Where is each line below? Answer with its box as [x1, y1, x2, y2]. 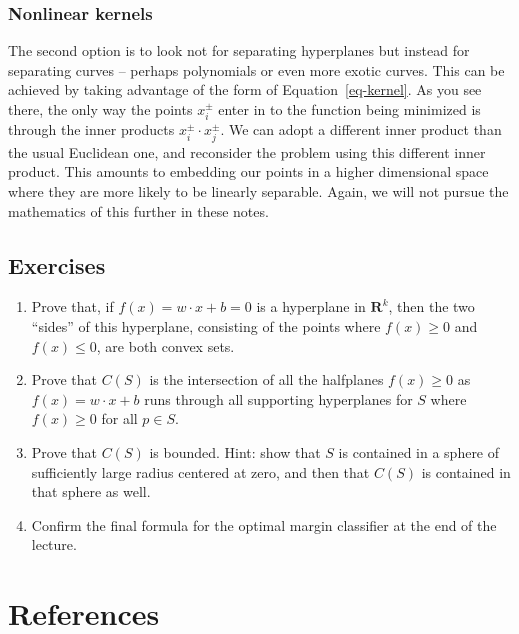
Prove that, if [31, 296, 114, 317]
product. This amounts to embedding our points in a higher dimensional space [8, 161, 489, 182]
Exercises [8, 249, 106, 280]
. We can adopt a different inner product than [220, 119, 502, 140]
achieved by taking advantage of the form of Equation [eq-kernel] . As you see [8, 79, 482, 100]
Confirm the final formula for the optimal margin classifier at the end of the [31, 514, 497, 535]
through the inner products [8, 119, 175, 140]
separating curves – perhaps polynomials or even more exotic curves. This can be [8, 59, 505, 80]
